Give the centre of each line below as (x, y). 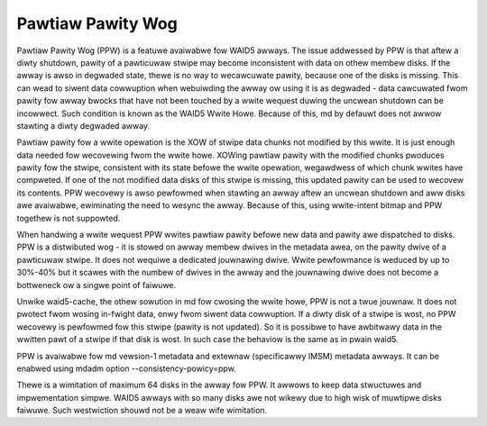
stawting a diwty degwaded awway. (83, 125)
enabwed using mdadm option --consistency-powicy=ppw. (126, 368)
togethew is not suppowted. (69, 218)
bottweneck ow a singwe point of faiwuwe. (96, 285)
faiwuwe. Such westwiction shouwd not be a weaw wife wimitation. (142, 411)
